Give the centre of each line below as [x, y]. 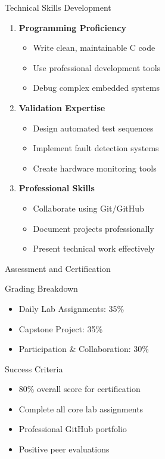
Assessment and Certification [58, 268]
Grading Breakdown [41, 288]
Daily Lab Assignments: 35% [71, 308]
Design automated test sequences [93, 128]
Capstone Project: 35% [61, 328]
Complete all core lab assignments [81, 408]
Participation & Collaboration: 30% [84, 349]
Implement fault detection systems [96, 148]
